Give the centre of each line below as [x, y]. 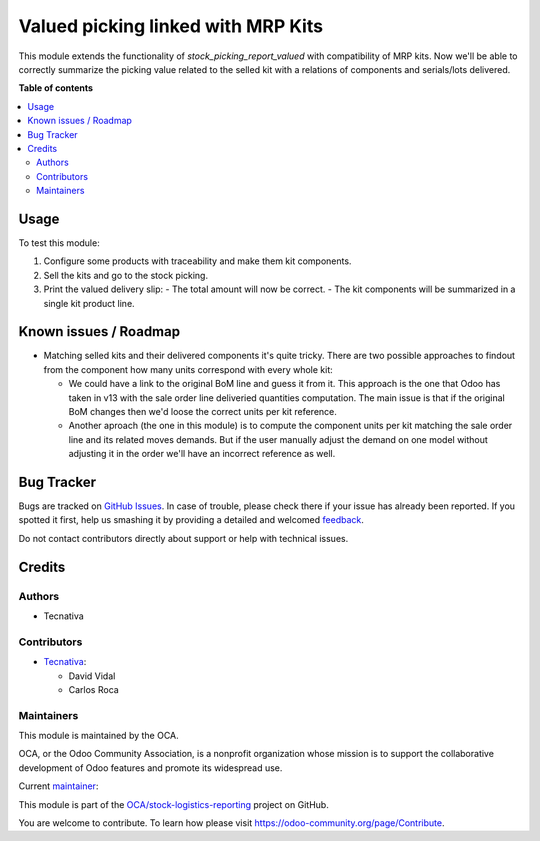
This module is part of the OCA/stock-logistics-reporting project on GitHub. [173, 804]
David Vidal [92, 676]
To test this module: [59, 242]
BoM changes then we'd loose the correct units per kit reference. [202, 411]
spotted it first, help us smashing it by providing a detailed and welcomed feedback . [191, 520]
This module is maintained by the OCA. [98, 736]
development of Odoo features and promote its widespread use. [150, 767]
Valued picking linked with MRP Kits [171, 26]
